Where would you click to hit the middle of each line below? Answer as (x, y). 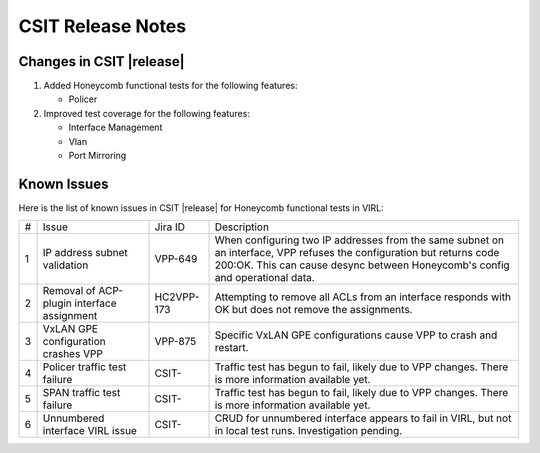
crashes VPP (73, 354)
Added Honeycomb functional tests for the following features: (170, 86)
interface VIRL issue (89, 431)
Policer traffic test (84, 367)
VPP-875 (175, 342)
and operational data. (264, 278)
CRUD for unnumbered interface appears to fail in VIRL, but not (363, 418)
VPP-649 (176, 259)
